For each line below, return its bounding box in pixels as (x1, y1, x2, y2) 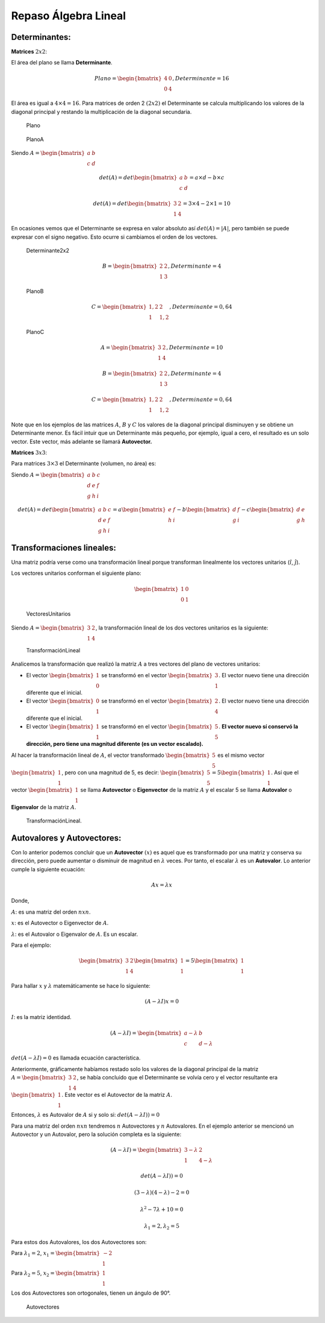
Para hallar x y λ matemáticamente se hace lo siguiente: (11, 982, 150, 989)
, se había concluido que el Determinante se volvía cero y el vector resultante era (76, 1074, 278, 1081)
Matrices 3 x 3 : (11, 449, 48, 456)
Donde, (11, 897, 29, 905)
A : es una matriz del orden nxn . (11, 908, 91, 915)
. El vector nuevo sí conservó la (218, 723, 299, 730)
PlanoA (26, 136, 45, 143)
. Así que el (271, 769, 299, 776)
